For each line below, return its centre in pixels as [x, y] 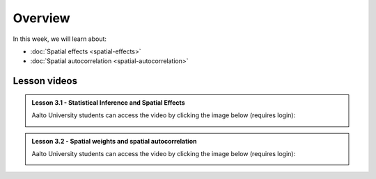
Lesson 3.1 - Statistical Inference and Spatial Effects [108, 102]
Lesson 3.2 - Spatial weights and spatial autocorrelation [114, 141]
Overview [41, 18]
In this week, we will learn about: [60, 39]
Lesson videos [45, 81]
